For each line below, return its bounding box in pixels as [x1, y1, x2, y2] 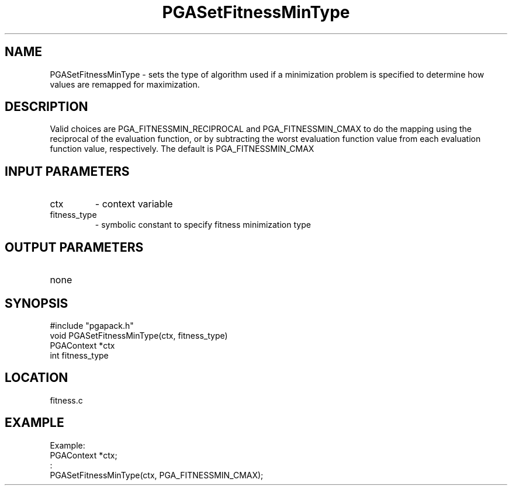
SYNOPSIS [5, 296, 68, 311]
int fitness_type [50, 350, 109, 360]
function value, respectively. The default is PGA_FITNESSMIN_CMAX [50, 144, 314, 154]
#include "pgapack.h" [50, 320, 134, 331]
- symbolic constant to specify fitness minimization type [95, 220, 311, 230]
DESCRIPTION [5, 99, 88, 114]
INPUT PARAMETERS [5, 164, 130, 179]
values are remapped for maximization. [50, 79, 200, 89]
